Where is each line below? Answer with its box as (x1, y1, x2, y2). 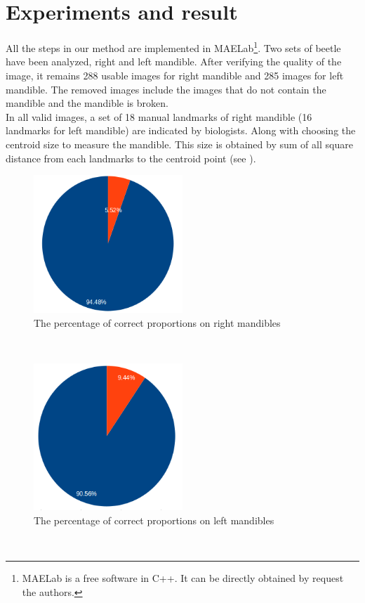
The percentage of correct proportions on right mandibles (34, 315, 281, 330)
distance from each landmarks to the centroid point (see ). (6, 150, 256, 165)
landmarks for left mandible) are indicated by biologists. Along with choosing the (6, 123, 356, 138)
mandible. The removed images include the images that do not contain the (6, 82, 326, 96)
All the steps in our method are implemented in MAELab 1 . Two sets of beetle (6, 39, 341, 55)
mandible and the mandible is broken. (6, 96, 168, 110)
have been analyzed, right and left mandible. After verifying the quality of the (6, 54, 342, 69)
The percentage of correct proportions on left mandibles (34, 512, 274, 527)
